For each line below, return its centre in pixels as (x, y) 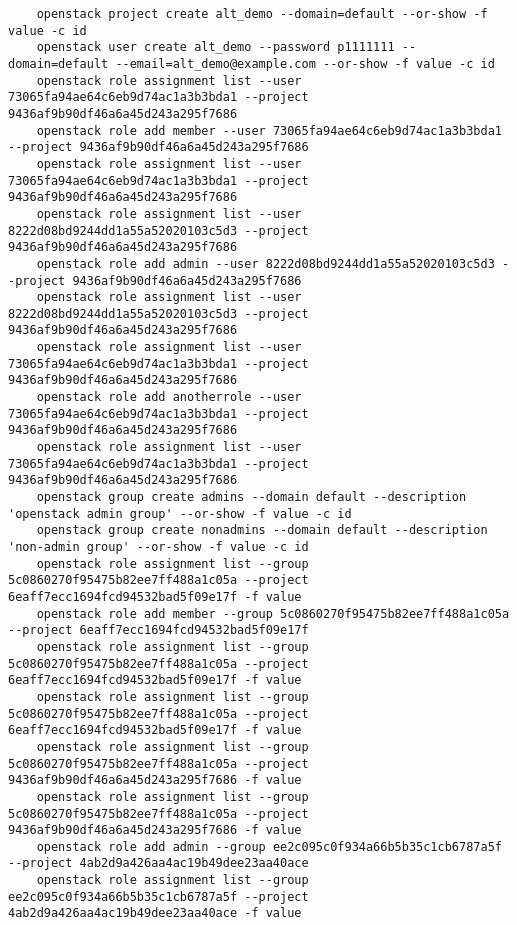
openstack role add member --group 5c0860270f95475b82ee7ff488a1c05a (273, 613)
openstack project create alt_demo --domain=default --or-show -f (262, 14)
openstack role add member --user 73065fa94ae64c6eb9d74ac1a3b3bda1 (269, 130)
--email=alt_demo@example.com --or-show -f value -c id (305, 63)
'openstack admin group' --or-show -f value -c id (180, 513)
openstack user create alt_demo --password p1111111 (215, 47)
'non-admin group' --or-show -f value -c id (158, 547)
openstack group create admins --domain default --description (251, 497)
